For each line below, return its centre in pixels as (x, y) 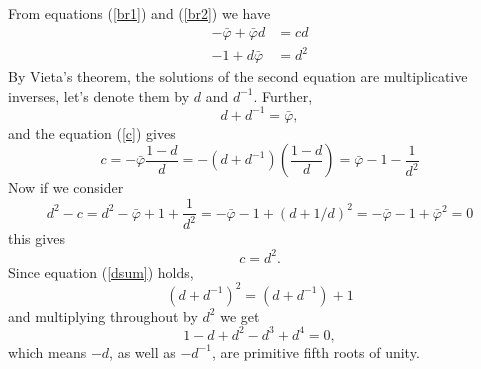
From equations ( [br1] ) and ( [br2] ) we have (139, 13)
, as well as (142, 351)
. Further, (283, 95)
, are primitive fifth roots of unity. (315, 351)
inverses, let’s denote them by (99, 95)
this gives (36, 238)
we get (240, 315)
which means (47, 351)
